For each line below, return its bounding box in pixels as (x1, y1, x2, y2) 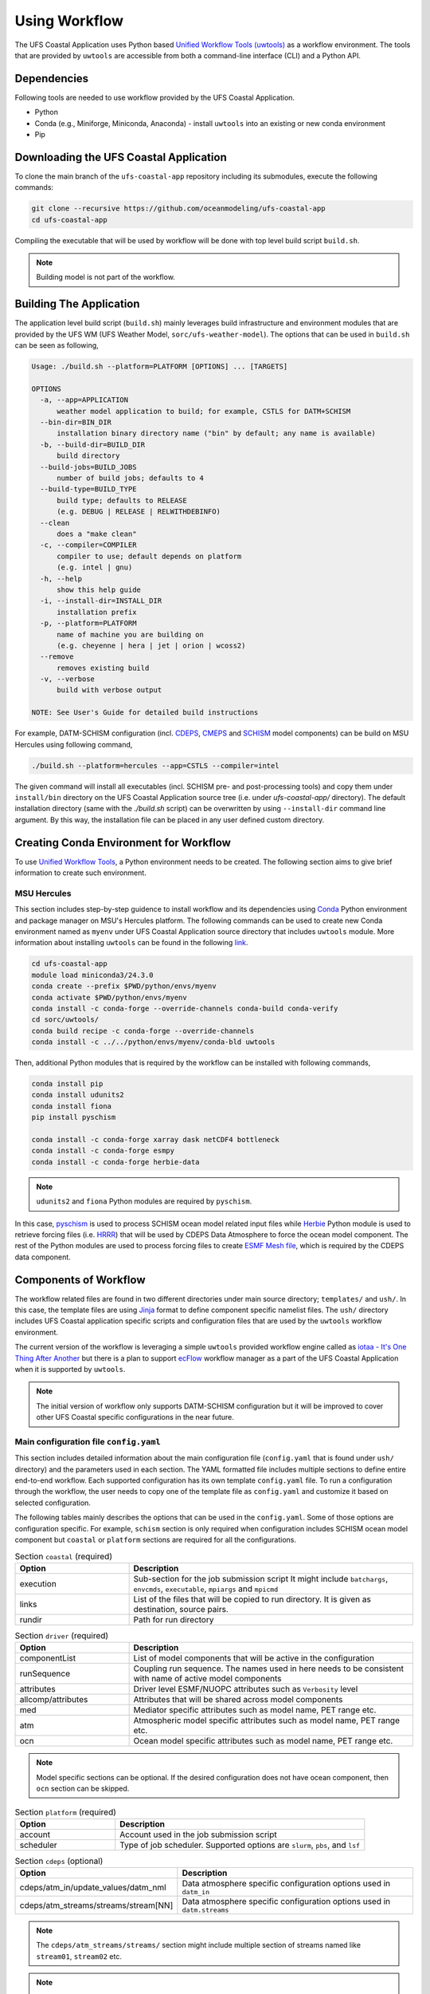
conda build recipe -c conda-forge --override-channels (31, 1026, 255, 1035)
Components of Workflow (14, 1273, 147, 1287)
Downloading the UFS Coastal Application (14, 150, 227, 164)
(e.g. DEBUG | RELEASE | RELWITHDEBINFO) (57, 507, 221, 516)
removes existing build (57, 663, 150, 672)
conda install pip (31, 1079, 104, 1089)
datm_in (182, 1888, 210, 1897)
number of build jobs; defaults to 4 (57, 474, 205, 483)
